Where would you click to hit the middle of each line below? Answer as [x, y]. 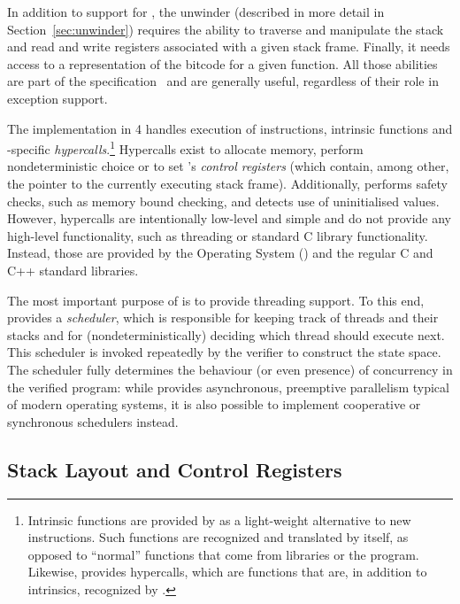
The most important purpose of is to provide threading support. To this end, [216, 300]
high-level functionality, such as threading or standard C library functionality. [218, 235]
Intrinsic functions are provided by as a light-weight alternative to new [219, 519]
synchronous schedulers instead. [93, 421]
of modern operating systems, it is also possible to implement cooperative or [214, 404]
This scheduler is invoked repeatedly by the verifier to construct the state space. [224, 352]
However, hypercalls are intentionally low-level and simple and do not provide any [229, 218]
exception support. [57, 98]
